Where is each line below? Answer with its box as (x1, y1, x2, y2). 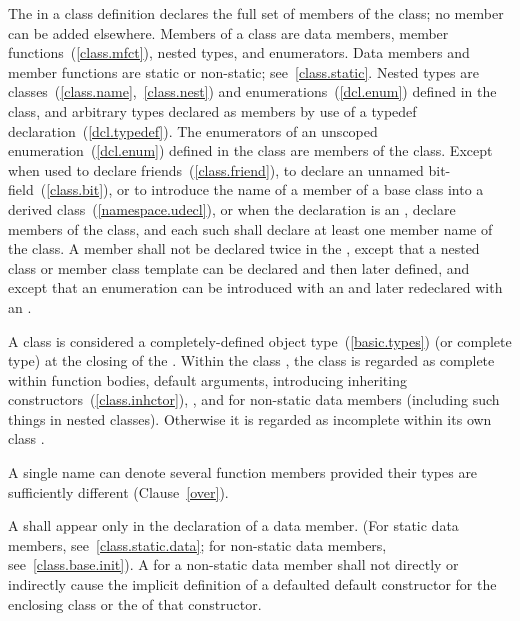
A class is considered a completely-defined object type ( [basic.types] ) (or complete (8, 330, 512, 351)
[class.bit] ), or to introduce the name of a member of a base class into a (46, 179, 484, 200)
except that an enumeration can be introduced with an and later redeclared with (8, 277, 503, 298)
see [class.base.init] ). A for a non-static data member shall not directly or (8, 554, 459, 575)
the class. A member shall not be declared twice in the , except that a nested (8, 238, 480, 259)
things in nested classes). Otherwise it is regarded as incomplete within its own (8, 408, 492, 429)
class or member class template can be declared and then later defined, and (8, 257, 470, 278)
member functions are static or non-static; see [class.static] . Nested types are (8, 61, 479, 82)
